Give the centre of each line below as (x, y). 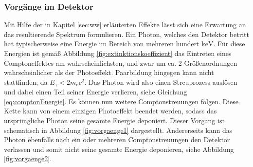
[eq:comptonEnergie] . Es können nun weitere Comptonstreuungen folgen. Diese (121, 101)
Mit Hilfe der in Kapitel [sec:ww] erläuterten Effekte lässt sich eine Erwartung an (125, 25)
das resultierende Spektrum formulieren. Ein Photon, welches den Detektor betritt (126, 34)
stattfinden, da (26, 82)
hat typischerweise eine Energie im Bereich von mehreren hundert (102, 44)
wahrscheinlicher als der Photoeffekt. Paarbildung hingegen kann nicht (109, 72)
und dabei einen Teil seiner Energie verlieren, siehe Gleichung (96, 92)
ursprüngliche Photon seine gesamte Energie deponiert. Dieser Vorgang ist (114, 121)
